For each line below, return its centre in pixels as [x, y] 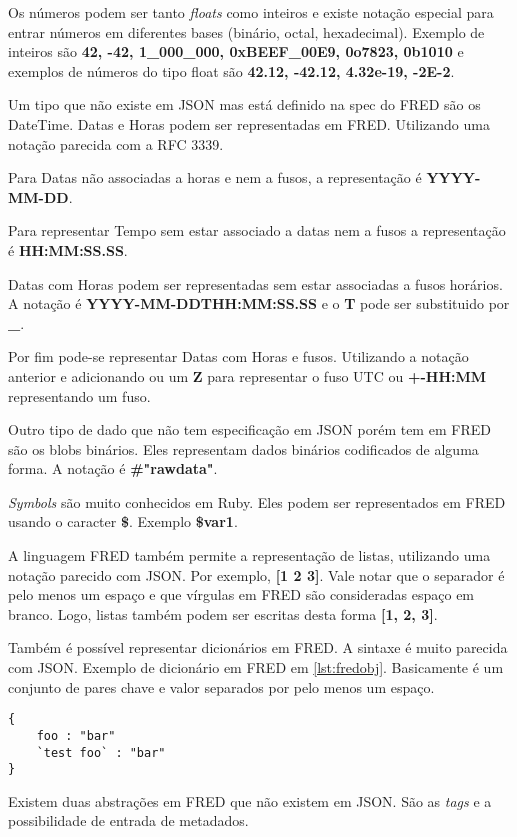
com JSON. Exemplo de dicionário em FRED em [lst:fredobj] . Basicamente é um [256, 667]
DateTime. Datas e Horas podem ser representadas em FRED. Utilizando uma [249, 123]
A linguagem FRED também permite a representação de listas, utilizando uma [249, 555]
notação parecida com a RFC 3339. [116, 143]
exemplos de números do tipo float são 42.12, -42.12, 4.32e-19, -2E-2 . [231, 70]
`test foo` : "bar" [101, 752]
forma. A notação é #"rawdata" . [113, 468]
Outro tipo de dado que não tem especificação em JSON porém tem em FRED [249, 429]
